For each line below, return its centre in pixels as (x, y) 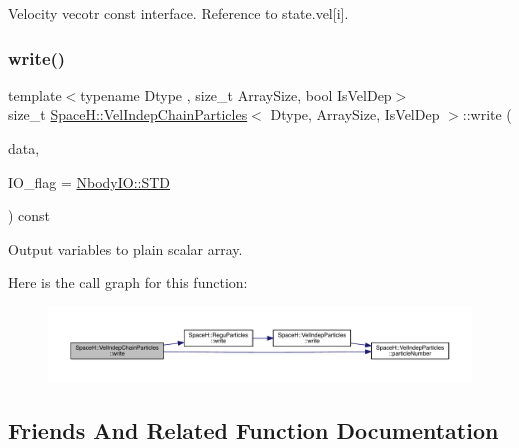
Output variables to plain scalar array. (125, 248)
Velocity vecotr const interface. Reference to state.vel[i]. (178, 13)
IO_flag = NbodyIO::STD (89, 181)
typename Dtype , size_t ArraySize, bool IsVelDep (236, 94)
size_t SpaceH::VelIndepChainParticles (128, 114)
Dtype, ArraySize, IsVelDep (355, 114)
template (35, 94)
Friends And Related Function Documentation (253, 430)
